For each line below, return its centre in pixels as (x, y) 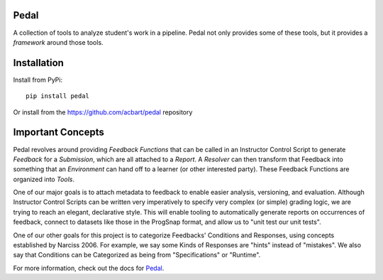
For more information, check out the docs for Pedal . (89, 268)
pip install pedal (58, 96)
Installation (38, 63)
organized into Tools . (44, 179)
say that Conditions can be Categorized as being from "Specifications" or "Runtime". (137, 255)
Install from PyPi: (38, 80)
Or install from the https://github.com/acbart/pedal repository (103, 112)
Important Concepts (59, 133)
